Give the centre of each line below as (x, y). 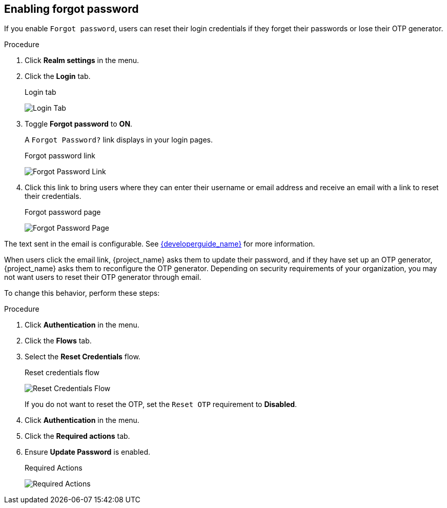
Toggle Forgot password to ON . (79, 124)
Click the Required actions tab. (77, 436)
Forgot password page (63, 212)
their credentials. (53, 196)
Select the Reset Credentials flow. (83, 357)
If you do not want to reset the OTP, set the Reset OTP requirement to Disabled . (161, 404)
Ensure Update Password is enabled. (88, 452)
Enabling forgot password (72, 9)
